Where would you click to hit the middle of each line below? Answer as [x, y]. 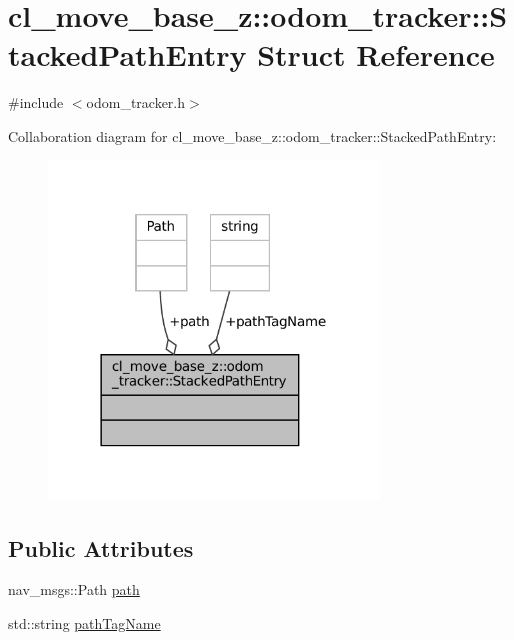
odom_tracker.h [136, 102]
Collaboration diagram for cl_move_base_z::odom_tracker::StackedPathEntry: [252, 135]
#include [36, 102]
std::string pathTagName [84, 622]
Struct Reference [376, 54]
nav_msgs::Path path [74, 589]
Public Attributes [101, 547]
